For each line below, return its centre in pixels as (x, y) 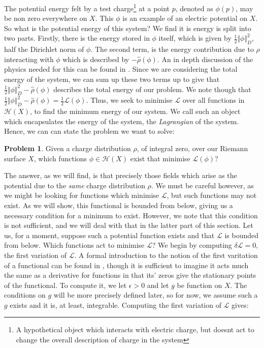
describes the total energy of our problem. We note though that (152, 89)
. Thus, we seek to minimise (129, 100)
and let (158, 285)
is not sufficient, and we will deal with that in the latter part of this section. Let (129, 225)
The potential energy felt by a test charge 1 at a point (87, 7)
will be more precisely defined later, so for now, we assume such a (156, 295)
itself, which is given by (195, 38)
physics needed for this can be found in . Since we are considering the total (121, 69)
